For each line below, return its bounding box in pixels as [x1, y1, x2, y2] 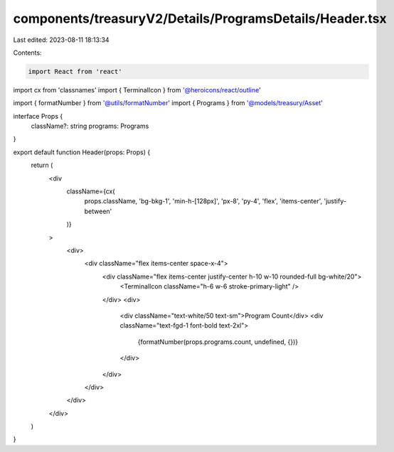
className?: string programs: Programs [31, 122, 149, 131]
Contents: [13, 48, 42, 57]
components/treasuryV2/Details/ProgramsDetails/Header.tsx [13, 11, 387, 26]
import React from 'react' [28, 68, 122, 75]
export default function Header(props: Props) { [13, 148, 151, 156]
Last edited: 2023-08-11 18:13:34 [13, 36, 110, 44]
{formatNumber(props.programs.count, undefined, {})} [137, 338, 299, 346]
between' [84, 207, 112, 215]
